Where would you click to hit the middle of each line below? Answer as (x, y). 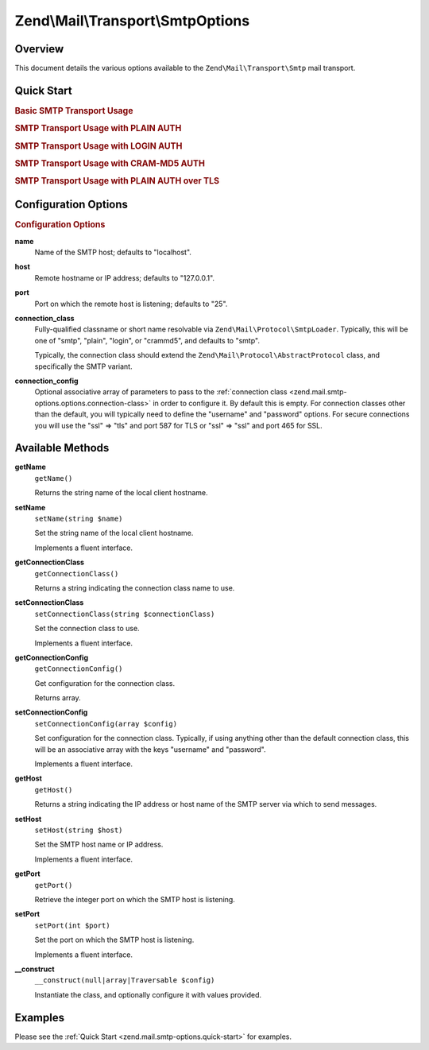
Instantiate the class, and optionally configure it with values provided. (148, 994)
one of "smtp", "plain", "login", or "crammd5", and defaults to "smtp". (147, 340)
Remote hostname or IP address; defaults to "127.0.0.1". (124, 277)
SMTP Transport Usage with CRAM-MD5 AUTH (110, 163)
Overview (39, 49)
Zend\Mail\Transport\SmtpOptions (132, 21)
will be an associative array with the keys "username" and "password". (150, 749)
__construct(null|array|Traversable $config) (125, 980)
